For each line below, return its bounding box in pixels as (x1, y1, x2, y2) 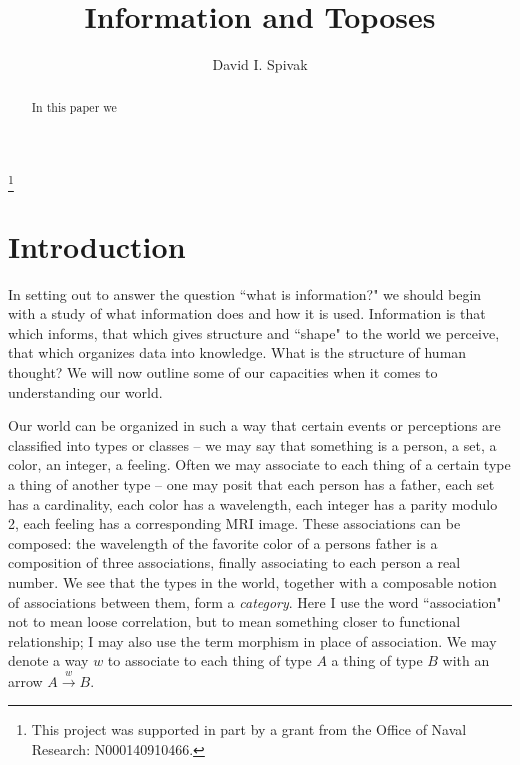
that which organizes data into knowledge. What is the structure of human (8, 342, 467, 363)
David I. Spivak (212, 54, 308, 75)
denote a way (8, 650, 89, 671)
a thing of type (331, 650, 423, 671)
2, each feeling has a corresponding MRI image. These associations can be (8, 513, 461, 534)
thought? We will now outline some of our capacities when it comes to (8, 362, 438, 382)
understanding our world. (8, 381, 163, 402)
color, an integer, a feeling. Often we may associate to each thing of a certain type (8, 454, 511, 475)
